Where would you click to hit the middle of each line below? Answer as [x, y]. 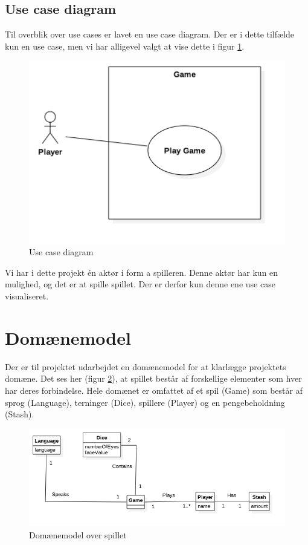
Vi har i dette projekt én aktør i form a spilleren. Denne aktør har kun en [142, 272]
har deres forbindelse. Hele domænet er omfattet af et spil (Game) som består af [154, 390]
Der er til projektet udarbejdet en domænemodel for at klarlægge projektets [146, 366]
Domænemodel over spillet [78, 534]
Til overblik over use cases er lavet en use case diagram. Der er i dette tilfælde [150, 34]
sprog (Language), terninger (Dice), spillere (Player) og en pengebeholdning [145, 402]
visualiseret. [27, 296]
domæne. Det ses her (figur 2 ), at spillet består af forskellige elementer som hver [153, 378]
